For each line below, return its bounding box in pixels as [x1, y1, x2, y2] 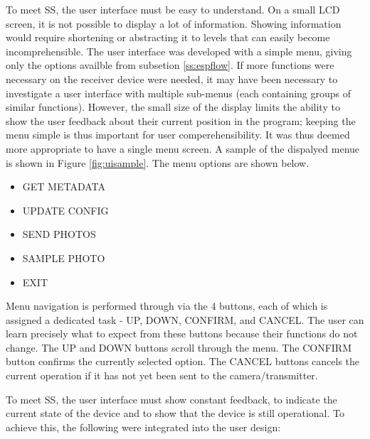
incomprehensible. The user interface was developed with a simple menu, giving [6, 43, 352, 58]
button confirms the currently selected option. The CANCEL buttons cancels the [6, 354, 360, 369]
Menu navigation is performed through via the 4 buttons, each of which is [6, 298, 328, 313]
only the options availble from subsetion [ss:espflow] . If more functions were [6, 58, 334, 72]
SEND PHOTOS [22, 227, 96, 242]
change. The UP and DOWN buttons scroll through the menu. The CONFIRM [6, 340, 351, 354]
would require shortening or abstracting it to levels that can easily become [6, 30, 330, 45]
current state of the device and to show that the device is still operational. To [6, 406, 345, 421]
